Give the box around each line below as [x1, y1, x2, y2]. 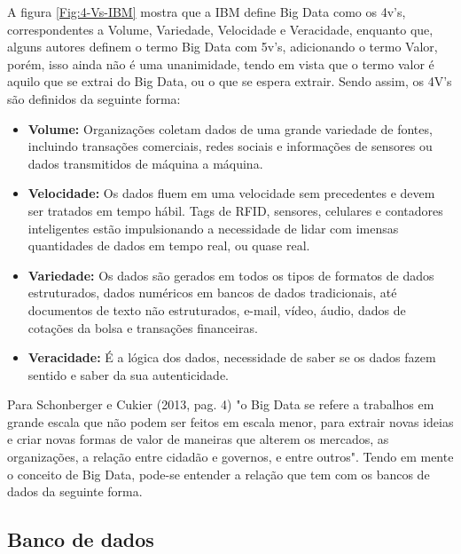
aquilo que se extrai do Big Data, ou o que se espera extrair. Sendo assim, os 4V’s [7, 72, 452, 91]
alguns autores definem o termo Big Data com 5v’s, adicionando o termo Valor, [7, 37, 438, 56]
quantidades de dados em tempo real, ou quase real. [27, 236, 310, 255]
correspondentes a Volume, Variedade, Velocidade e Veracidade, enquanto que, [7, 20, 434, 38]
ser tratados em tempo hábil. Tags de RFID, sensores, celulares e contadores [27, 201, 443, 219]
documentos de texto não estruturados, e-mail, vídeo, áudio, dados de [27, 300, 406, 319]
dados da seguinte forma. [7, 482, 143, 501]
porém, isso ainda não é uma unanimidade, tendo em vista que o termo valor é [7, 54, 434, 73]
